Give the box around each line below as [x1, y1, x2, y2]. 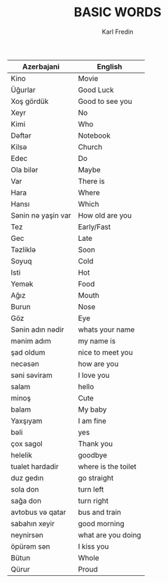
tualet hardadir [10, 461, 59, 471]
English [97, 61, 122, 71]
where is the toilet [78, 461, 136, 471]
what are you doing [78, 530, 141, 539]
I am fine [78, 416, 107, 426]
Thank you [78, 438, 113, 448]
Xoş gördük [10, 96, 49, 106]
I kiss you [78, 542, 109, 551]
